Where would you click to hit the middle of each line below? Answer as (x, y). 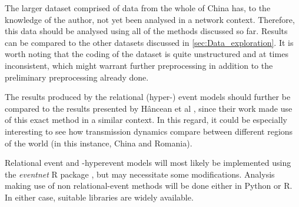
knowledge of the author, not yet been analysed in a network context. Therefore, (150, 19)
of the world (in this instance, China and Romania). (99, 143)
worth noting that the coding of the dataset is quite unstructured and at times (147, 54)
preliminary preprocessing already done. (77, 77)
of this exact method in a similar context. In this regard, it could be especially (146, 120)
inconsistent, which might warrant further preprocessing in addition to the (139, 65)
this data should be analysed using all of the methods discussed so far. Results (146, 31)
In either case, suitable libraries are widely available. (99, 197)
